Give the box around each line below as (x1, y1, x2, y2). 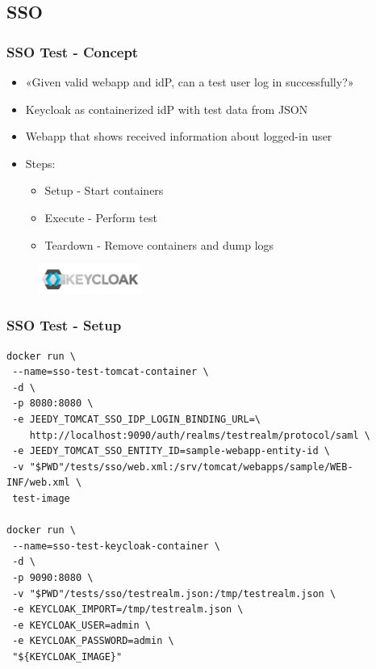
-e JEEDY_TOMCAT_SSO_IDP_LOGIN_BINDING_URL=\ (12, 414, 261, 426)
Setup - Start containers (44, 182, 164, 199)
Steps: (25, 154, 56, 171)
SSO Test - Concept (6, 41, 139, 61)
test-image (12, 492, 70, 504)
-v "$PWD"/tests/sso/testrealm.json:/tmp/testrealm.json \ (12, 587, 336, 600)
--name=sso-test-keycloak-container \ (12, 540, 220, 552)
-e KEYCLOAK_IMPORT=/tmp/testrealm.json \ (12, 604, 244, 616)
